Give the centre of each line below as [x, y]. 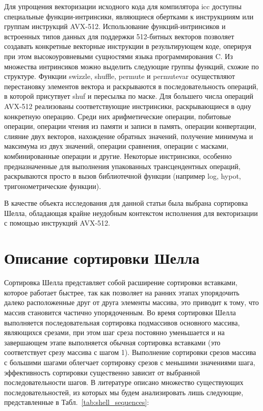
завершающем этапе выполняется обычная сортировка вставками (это [112, 342]
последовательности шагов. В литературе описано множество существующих [124, 382]
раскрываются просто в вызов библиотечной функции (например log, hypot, [123, 176]
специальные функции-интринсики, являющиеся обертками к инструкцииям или [129, 16]
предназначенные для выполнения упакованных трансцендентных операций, [122, 166]
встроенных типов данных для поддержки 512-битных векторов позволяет [119, 36]
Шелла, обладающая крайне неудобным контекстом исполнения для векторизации [131, 213]
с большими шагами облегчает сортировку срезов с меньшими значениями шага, [130, 362]
